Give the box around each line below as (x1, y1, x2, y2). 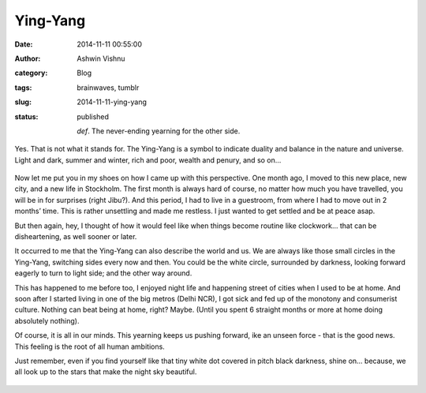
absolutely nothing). (14, 316, 80, 325)
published (77, 111, 110, 122)
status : (14, 111, 39, 122)
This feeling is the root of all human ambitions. (14, 342, 165, 351)
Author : (14, 54, 41, 63)
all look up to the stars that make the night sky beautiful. (14, 367, 197, 376)
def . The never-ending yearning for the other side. (77, 126, 241, 136)
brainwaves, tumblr (77, 83, 140, 92)
